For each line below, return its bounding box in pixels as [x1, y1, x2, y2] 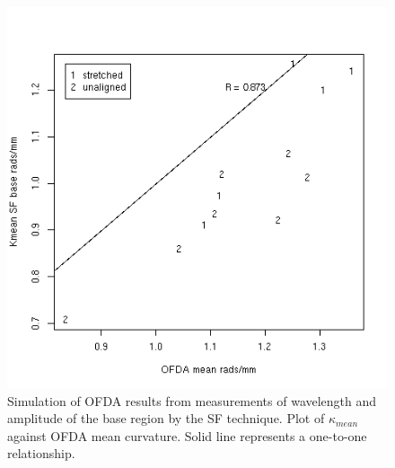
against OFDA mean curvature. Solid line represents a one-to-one [7, 426, 367, 445]
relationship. [7, 444, 75, 463]
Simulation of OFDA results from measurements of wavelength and [7, 391, 377, 410]
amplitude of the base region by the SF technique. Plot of [7, 409, 325, 428]
